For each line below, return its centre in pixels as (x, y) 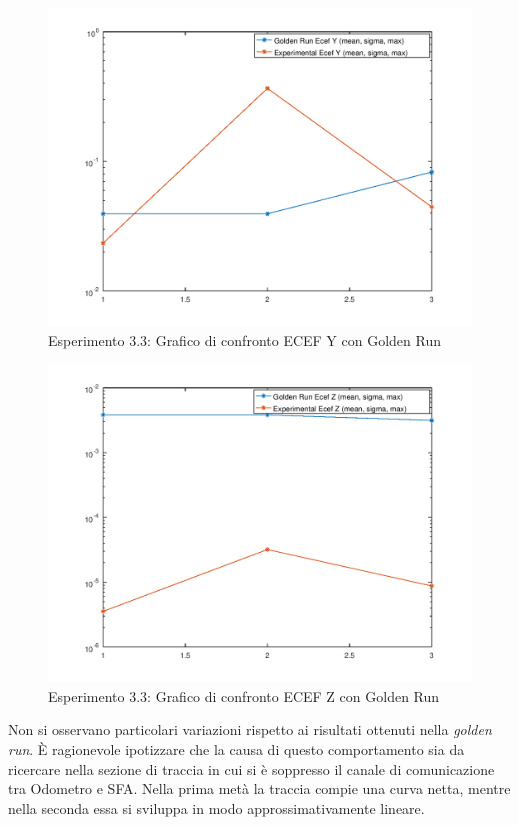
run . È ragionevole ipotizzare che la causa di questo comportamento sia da (236, 748)
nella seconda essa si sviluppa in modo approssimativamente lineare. (216, 807)
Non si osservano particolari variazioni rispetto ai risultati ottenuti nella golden (250, 729)
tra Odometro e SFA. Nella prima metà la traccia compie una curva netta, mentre (259, 788)
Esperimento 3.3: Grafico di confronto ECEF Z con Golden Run (244, 695)
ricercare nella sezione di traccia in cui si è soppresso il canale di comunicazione (251, 768)
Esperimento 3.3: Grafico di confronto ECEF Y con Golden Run (245, 339)
